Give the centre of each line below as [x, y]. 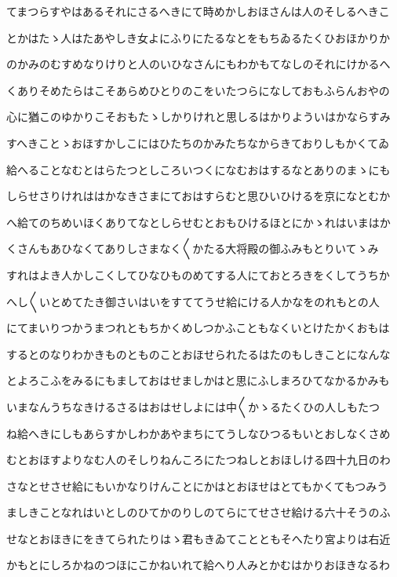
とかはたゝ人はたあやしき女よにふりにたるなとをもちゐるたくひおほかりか [198, 37]
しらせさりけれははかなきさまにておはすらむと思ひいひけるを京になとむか [198, 196]
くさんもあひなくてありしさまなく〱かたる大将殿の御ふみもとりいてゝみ [193, 248]
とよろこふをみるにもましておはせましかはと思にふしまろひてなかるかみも [198, 380]
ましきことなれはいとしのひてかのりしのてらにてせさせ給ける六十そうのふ [198, 512]
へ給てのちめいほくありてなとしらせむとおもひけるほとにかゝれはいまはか [198, 222]
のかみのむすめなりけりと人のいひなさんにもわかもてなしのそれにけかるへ [198, 64]
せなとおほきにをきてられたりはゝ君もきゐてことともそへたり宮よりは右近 [198, 538]
